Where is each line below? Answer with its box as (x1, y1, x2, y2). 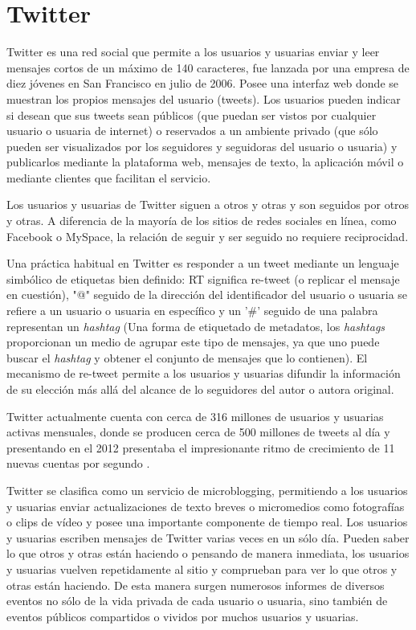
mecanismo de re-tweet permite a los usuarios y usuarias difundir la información (6, 365, 401, 382)
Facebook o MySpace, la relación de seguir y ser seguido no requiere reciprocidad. (6, 227, 409, 244)
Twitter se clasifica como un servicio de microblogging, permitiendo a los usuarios (6, 481, 408, 498)
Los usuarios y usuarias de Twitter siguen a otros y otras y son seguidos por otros (6, 196, 410, 213)
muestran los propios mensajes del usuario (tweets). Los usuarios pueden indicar (6, 90, 401, 107)
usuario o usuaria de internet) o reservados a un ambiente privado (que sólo (6, 122, 378, 139)
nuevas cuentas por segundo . (6, 455, 150, 472)
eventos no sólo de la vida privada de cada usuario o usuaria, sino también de (6, 592, 388, 609)
